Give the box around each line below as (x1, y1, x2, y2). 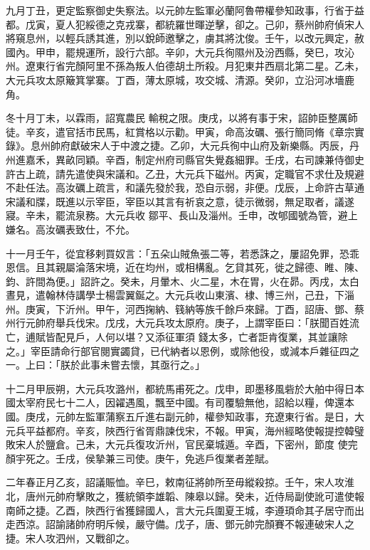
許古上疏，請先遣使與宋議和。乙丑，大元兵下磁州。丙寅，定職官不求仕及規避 (6, 166, 364, 181)
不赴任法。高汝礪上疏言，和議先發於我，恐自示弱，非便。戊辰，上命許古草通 (6, 180, 364, 195)
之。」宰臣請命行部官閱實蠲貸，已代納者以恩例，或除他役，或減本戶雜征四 (6, 343, 349, 358)
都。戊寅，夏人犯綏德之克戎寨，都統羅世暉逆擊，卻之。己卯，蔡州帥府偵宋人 (6, 16, 364, 31)
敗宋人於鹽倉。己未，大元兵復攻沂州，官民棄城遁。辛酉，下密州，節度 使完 (6, 437, 358, 452)
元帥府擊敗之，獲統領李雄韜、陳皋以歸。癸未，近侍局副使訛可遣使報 (45, 489, 364, 503)
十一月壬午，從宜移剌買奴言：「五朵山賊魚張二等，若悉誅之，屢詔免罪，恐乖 (6, 245, 359, 260)
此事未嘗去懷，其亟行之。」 (80, 357, 205, 372)
